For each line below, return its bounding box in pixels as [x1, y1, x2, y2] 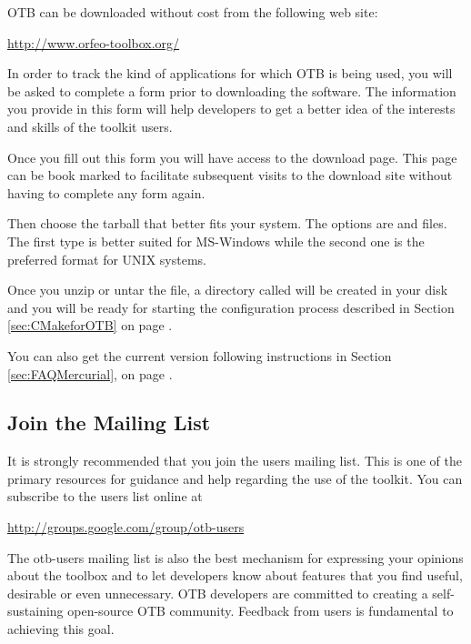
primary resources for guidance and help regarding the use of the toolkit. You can [7, 468, 463, 488]
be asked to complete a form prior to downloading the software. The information [7, 81, 456, 100]
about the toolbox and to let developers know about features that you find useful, [7, 566, 463, 585]
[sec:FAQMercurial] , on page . [7, 364, 173, 383]
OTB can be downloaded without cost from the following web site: [7, 3, 378, 21]
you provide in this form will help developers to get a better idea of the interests [7, 99, 456, 118]
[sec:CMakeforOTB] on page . [7, 316, 173, 335]
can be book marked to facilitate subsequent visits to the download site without [7, 166, 453, 185]
